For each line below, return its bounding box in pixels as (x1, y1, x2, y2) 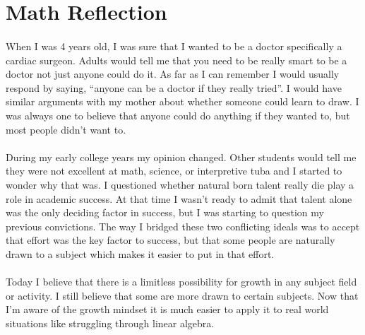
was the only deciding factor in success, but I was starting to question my (6, 205, 324, 220)
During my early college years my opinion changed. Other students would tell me (6, 149, 357, 164)
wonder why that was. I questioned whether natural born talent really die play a (6, 177, 354, 192)
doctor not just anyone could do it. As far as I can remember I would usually (6, 66, 340, 81)
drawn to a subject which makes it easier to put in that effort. (6, 246, 275, 261)
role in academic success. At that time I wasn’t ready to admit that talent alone (6, 191, 352, 206)
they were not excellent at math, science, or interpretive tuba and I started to (6, 163, 342, 178)
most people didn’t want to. (6, 122, 126, 136)
